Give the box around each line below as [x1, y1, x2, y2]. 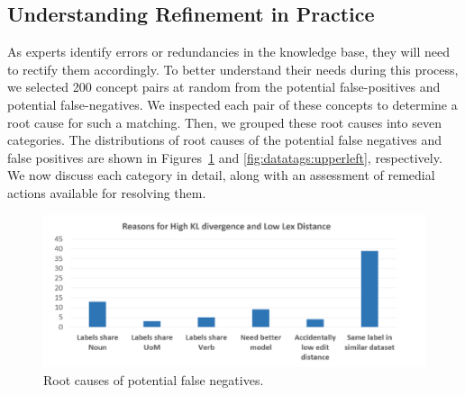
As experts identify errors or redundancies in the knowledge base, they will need [7, 42, 451, 61]
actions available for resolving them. [7, 183, 206, 202]
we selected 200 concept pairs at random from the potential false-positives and [7, 77, 441, 96]
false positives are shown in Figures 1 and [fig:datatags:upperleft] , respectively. [7, 148, 442, 166]
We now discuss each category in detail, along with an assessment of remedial [7, 166, 435, 184]
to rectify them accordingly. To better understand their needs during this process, [7, 59, 459, 78]
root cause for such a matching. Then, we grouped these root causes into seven [7, 112, 442, 131]
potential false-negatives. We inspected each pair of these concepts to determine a [7, 94, 458, 113]
